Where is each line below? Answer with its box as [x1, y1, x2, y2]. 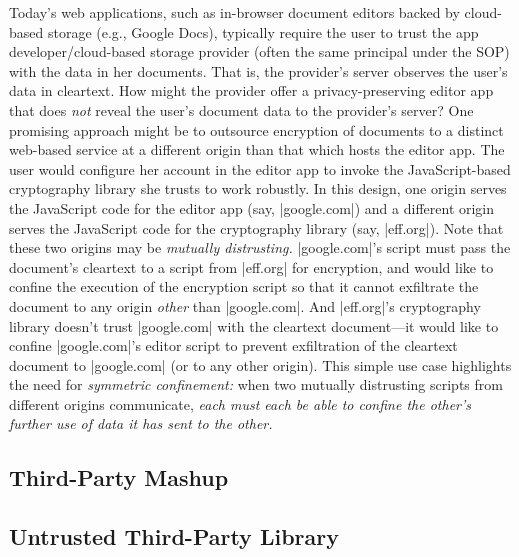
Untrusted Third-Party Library [9, 521, 339, 552]
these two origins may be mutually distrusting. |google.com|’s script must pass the [9, 237, 511, 258]
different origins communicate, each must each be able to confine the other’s [9, 393, 471, 414]
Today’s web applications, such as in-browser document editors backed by [9, 2, 460, 22]
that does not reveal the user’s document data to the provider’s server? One [9, 99, 474, 120]
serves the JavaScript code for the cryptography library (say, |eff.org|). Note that [9, 217, 504, 238]
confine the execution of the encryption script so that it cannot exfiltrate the [9, 276, 479, 297]
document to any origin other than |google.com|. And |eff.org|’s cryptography [9, 295, 481, 316]
